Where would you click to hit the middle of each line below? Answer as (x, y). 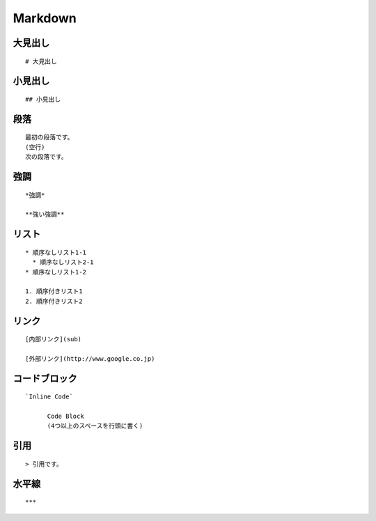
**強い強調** (45, 215)
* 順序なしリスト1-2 (56, 272)
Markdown (45, 18)
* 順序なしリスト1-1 (56, 252)
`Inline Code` (49, 397)
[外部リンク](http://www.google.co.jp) (90, 358)
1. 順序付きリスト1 (54, 291)
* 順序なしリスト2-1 (63, 262)
